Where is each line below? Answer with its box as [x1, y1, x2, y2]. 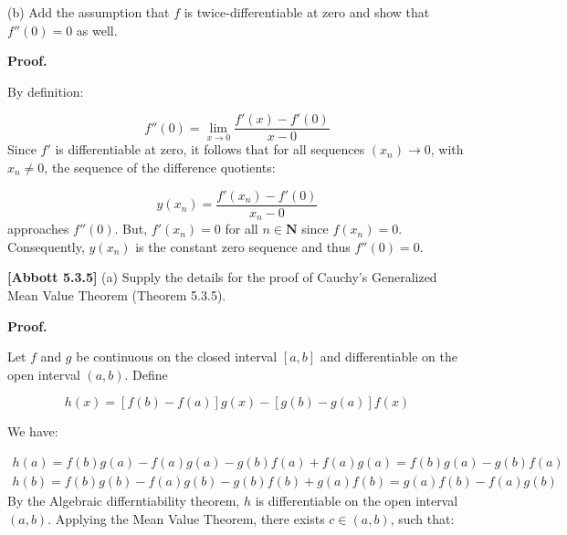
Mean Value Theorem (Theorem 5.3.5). [7, 285, 226, 304]
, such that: [390, 509, 455, 528]
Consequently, [7, 236, 85, 256]
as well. [76, 20, 118, 39]
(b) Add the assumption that [7, 3, 170, 21]
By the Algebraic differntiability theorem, [7, 490, 240, 509]
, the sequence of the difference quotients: [44, 158, 276, 177]
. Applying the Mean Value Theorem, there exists [47, 509, 325, 528]
